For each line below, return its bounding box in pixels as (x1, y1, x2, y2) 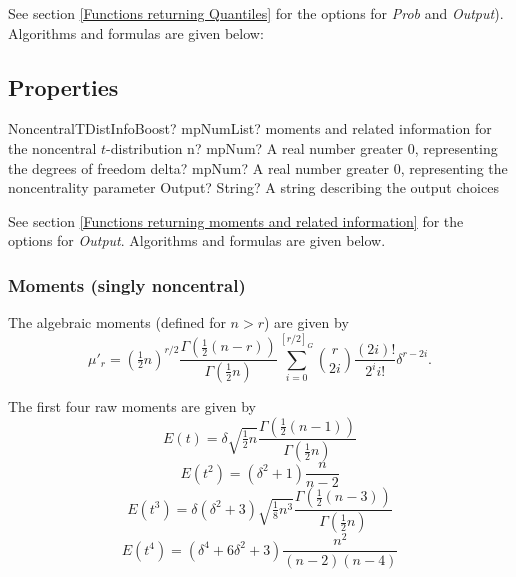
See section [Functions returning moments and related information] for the (8, 210, 464, 231)
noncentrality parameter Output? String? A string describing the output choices (8, 177, 499, 198)
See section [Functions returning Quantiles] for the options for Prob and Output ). (8, 3, 504, 23)
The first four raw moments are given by (8, 395, 257, 416)
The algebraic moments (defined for (8, 312, 226, 333)
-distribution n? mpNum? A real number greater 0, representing (106, 137, 498, 158)
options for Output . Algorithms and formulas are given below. (8, 230, 386, 251)
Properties (8, 71, 119, 102)
